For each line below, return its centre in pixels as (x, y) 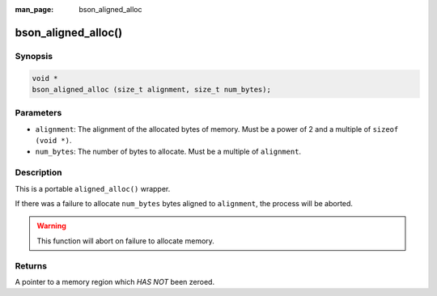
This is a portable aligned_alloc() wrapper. (93, 188)
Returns (31, 265)
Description (38, 172)
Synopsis (34, 56)
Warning (51, 226)
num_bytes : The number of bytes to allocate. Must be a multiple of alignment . (168, 152)
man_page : (34, 9)
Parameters (38, 113)
